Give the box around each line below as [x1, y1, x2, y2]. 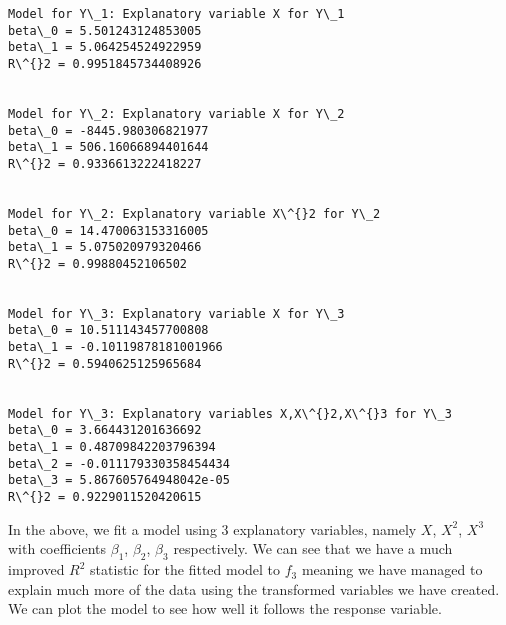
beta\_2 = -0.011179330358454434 [8, 456, 230, 471]
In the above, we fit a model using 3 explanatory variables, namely [8, 518, 417, 539]
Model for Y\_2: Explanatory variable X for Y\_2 [8, 106, 345, 121]
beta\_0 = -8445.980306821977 [8, 123, 209, 138]
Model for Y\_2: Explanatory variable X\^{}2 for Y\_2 [8, 206, 381, 221]
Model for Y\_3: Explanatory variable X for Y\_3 [8, 306, 345, 321]
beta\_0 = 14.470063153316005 [8, 223, 209, 238]
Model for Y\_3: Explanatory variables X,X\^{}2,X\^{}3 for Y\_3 [8, 406, 452, 421]
